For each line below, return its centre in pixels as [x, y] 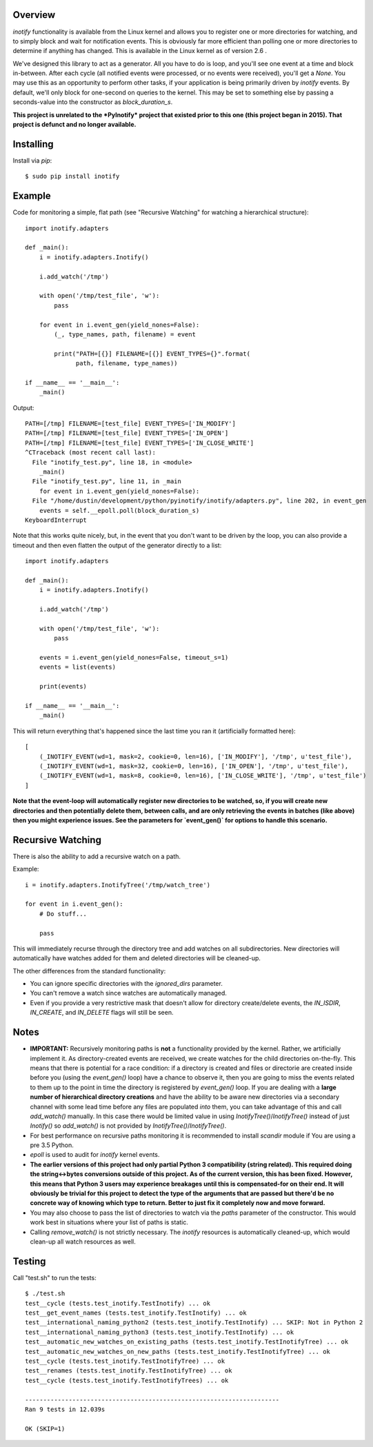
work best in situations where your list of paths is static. [109, 1222]
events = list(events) [78, 667]
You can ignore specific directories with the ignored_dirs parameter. [127, 984]
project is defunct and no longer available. [74, 125]
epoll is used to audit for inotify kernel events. [95, 1155]
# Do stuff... [63, 914]
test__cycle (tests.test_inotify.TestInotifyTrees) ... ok [127, 1380]
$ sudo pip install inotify [72, 176]
